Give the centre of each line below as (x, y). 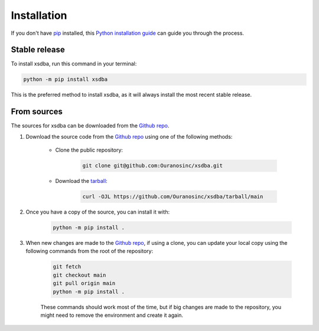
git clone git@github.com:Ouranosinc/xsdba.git (152, 166)
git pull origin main (84, 284)
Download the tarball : (81, 181)
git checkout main (79, 275)
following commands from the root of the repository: (89, 251)
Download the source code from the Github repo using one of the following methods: (129, 136)
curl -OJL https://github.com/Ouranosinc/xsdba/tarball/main (173, 197)
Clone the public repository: (89, 150)
